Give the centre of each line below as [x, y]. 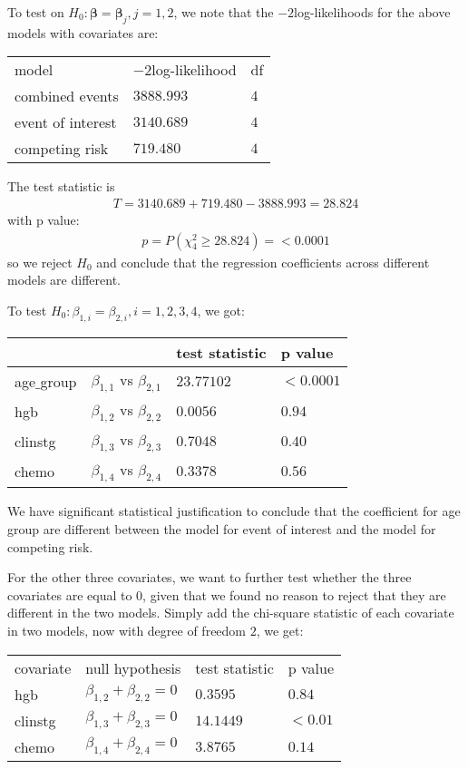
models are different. [64, 280]
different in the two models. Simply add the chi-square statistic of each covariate [231, 613]
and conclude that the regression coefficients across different [263, 262]
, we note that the [224, 12]
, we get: [280, 630]
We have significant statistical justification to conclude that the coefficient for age [234, 511]
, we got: [221, 310]
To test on [36, 12]
